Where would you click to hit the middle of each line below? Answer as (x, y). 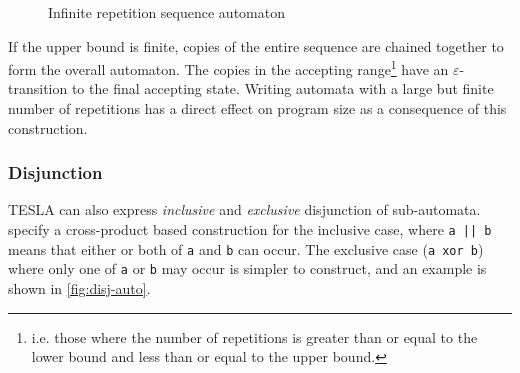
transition (38, 88)
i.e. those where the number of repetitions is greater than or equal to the (254, 336)
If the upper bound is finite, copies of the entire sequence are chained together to (256, 45)
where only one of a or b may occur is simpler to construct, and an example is (247, 268)
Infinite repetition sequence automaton (166, 12)
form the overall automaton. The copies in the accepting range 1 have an (228, 67)
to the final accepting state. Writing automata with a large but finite (282, 88)
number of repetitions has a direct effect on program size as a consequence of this (257, 108)
